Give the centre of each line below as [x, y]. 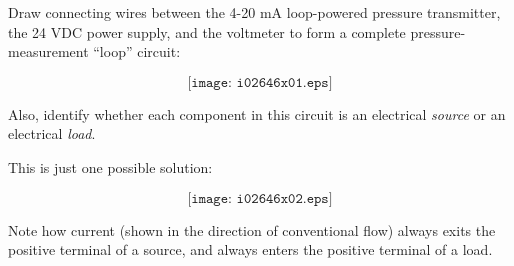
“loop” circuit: [137, 51]
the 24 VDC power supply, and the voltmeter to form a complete [207, 31]
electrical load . [52, 133]
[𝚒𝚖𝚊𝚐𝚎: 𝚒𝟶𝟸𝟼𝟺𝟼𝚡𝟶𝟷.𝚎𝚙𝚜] [260, 82]
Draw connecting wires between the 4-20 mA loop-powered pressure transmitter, [254, 12]
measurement [48, 51]
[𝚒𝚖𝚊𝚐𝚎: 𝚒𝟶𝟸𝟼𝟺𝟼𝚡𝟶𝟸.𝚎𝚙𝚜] [260, 198]
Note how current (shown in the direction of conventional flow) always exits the [252, 229]
